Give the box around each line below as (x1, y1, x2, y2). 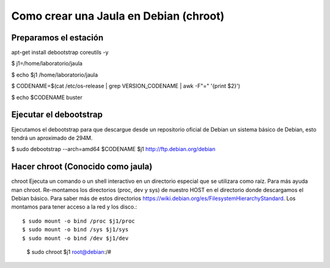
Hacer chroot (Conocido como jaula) (11, 162, 153, 172)
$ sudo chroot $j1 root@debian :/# (26, 248, 111, 255)
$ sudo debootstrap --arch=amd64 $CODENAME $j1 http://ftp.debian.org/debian (11, 146, 216, 153)
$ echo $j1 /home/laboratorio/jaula (11, 71, 98, 78)
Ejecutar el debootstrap (11, 110, 103, 120)
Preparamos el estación (11, 32, 104, 43)
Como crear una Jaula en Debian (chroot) (11, 9, 225, 23)
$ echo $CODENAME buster (11, 94, 82, 101)
